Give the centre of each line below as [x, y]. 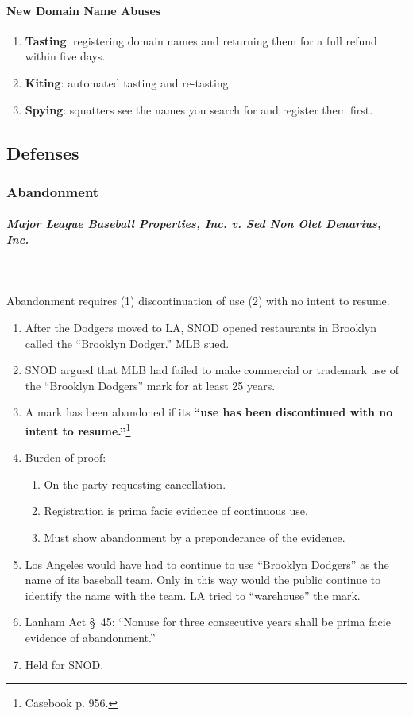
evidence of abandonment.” [90, 637]
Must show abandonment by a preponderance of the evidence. [195, 537]
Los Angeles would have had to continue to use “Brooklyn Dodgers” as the [207, 564]
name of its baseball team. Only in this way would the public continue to [203, 580]
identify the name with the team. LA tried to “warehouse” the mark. [193, 595]
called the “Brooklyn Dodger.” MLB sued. [127, 343]
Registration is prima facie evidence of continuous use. [176, 511]
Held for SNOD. [64, 664]
